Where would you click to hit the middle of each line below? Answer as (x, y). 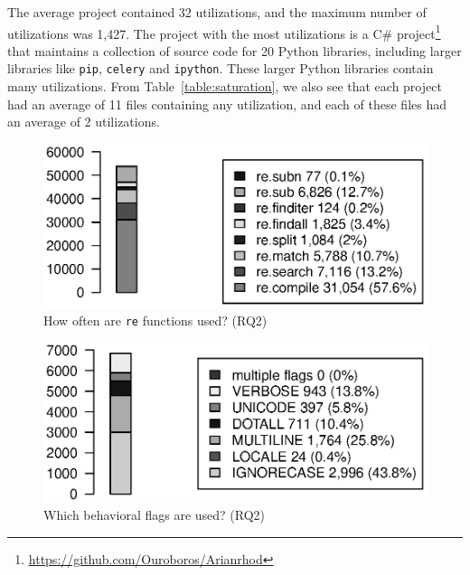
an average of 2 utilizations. (84, 122)
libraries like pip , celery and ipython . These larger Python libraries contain (221, 68)
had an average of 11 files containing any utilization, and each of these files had (227, 104)
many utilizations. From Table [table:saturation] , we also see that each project (225, 86)
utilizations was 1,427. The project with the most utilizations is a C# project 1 (224, 32)
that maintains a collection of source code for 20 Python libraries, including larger (235, 50)
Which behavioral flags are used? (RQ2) (155, 515)
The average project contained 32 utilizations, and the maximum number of (217, 12)
